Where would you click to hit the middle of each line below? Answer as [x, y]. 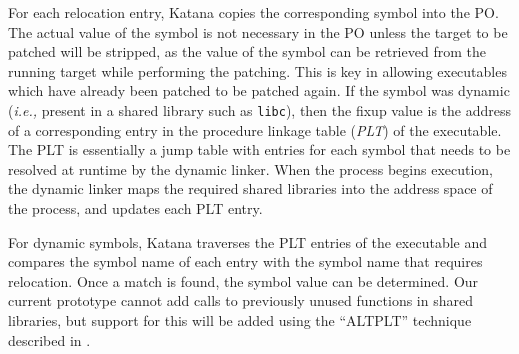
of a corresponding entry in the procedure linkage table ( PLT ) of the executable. [255, 129]
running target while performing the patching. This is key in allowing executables [257, 70]
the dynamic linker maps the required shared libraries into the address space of [250, 188]
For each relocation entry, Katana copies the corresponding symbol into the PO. [253, 12]
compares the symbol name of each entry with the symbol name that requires [245, 261]
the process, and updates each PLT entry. [135, 208]
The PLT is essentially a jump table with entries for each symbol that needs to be [259, 149]
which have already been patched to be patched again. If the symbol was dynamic [259, 90]
